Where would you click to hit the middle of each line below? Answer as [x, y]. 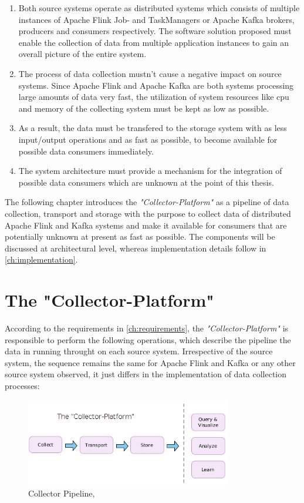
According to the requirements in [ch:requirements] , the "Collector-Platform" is [147, 328]
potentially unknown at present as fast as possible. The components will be [140, 237]
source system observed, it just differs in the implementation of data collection [146, 374]
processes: [22, 385]
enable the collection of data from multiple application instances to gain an [154, 42]
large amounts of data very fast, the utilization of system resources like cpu [154, 97]
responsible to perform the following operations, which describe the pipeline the [148, 339]
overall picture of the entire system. [82, 54]
